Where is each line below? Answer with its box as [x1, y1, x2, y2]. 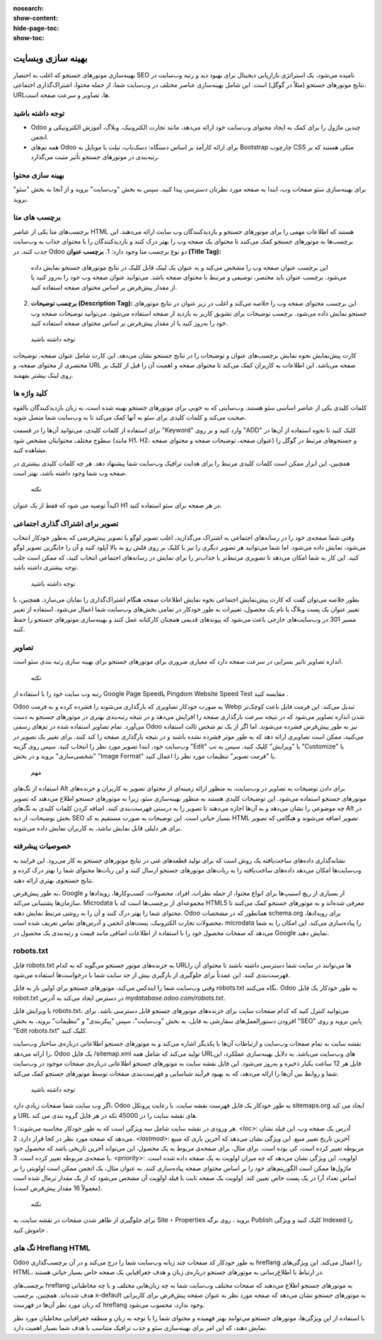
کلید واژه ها [13, 388, 48, 398]
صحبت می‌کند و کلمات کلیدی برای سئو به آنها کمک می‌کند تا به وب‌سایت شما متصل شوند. [13, 413, 247, 422]
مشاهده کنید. [13, 446, 47, 454]
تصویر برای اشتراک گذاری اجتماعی [13, 519, 119, 529]
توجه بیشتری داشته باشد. [13, 563, 79, 572]
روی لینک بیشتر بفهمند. [13, 371, 74, 379]
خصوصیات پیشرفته [13, 841, 71, 851]
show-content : [13, 14, 58, 23]
